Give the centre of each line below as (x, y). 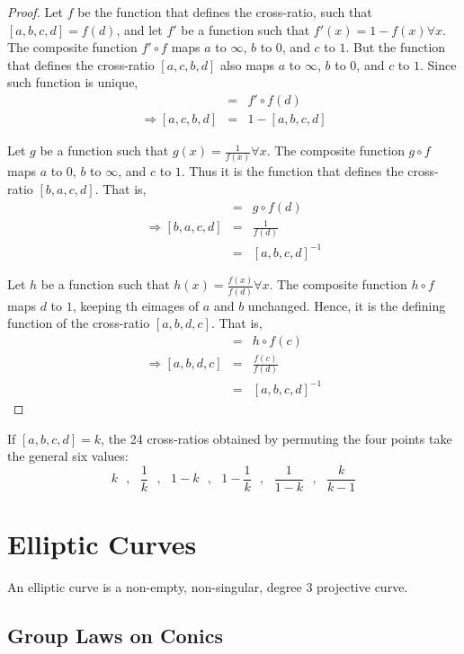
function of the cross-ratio (79, 323)
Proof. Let (35, 12)
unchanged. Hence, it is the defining (347, 305)
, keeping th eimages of (136, 305)
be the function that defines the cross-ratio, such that (225, 12)
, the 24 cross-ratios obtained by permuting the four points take (277, 438)
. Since (438, 64)
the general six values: (68, 456)
